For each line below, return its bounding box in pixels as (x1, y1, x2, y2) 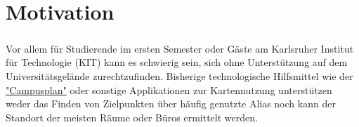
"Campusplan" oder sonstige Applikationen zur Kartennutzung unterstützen (6, 82, 332, 97)
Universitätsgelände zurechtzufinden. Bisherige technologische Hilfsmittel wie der (6, 68, 353, 83)
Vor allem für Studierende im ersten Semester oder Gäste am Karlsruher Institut (6, 41, 354, 55)
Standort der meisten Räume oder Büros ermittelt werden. (6, 109, 258, 124)
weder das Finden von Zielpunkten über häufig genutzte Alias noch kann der (6, 96, 336, 111)
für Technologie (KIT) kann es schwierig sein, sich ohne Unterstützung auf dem (6, 55, 348, 69)
